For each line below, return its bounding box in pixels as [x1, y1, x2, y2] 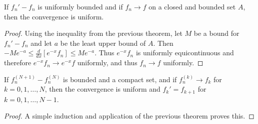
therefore [4, 57, 31, 68]
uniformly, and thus [77, 57, 137, 68]
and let [30, 37, 52, 48]
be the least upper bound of [60, 37, 146, 48]
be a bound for [193, 28, 239, 38]
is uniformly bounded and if [37, 1, 123, 11]
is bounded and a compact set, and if [63, 74, 177, 84]
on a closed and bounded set [148, 1, 236, 11]
